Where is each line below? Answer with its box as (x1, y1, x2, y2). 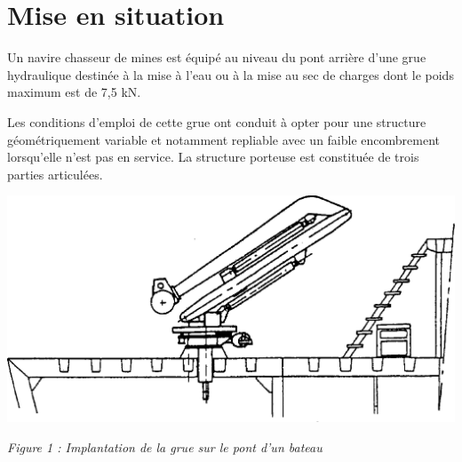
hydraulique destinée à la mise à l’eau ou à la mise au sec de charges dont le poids (7, 65, 454, 84)
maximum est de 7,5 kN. (7, 83, 141, 101)
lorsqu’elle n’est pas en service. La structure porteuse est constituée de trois (7, 147, 419, 166)
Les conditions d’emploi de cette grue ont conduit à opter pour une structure (7, 112, 426, 131)
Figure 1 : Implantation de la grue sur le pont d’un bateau (7, 438, 323, 457)
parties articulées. (7, 164, 103, 183)
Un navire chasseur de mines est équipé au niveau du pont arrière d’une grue (7, 48, 426, 67)
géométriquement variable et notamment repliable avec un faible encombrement (7, 130, 441, 148)
